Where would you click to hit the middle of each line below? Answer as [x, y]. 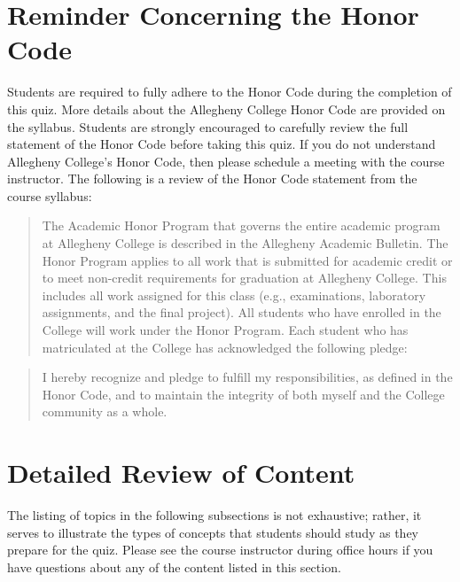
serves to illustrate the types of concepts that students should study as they [213, 532]
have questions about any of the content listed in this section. [174, 566]
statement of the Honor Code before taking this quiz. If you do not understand [222, 144]
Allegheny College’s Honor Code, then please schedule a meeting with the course [226, 161]
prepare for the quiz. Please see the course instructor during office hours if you [220, 550]
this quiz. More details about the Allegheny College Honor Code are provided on [226, 109]
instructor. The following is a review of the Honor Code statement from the [212, 178]
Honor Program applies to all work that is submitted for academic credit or [247, 260]
